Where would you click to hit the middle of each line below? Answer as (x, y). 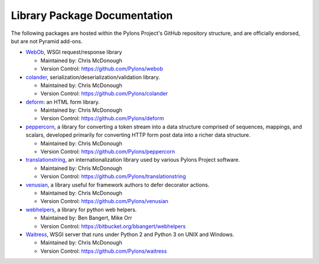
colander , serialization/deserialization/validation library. (93, 77)
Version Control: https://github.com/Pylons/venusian (104, 201)
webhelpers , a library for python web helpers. (81, 210)
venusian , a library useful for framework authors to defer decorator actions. (118, 185)
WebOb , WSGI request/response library (74, 52)
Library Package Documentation (92, 15)
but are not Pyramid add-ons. (47, 41)
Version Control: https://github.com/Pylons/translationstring (113, 176)
